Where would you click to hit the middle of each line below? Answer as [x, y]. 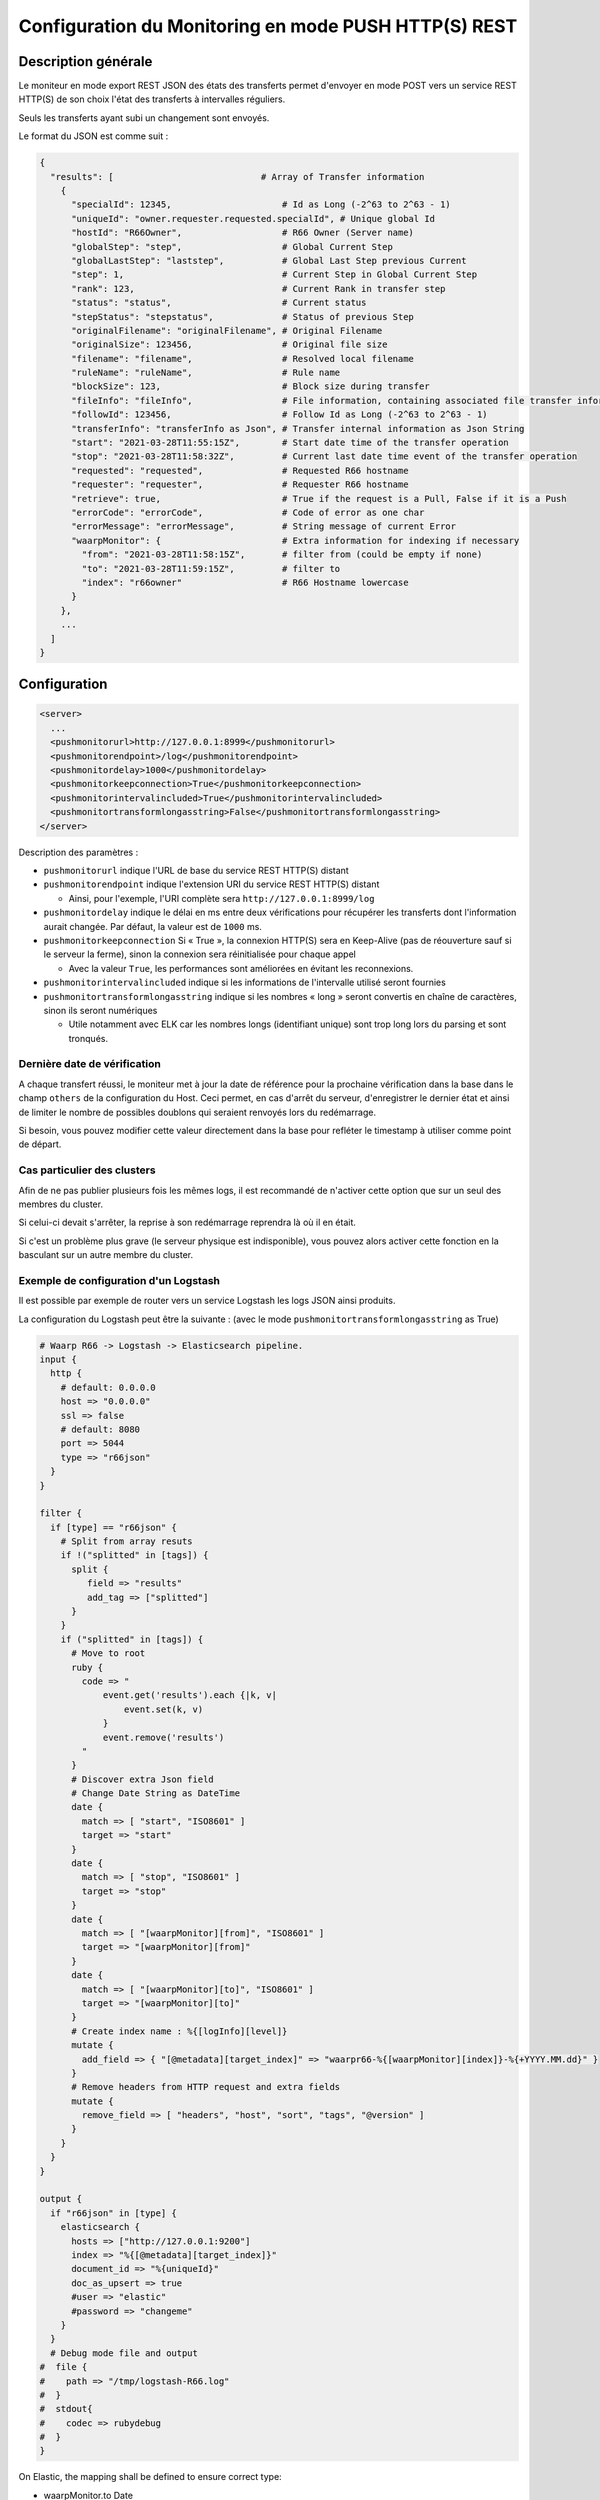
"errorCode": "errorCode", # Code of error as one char [248, 512]
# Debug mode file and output [124, 2353]
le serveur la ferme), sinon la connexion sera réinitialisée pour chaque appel [200, 954]
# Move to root [108, 1653]
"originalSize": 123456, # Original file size [229, 344]
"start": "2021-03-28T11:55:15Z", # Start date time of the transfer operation [290, 443]
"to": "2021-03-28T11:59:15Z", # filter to [211, 568]
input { [58, 1359]
